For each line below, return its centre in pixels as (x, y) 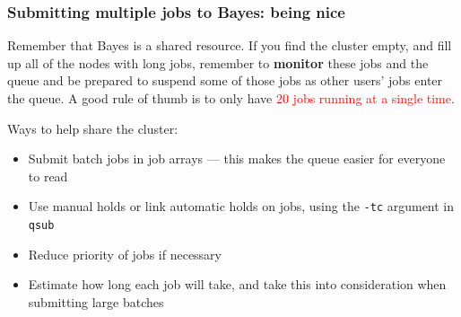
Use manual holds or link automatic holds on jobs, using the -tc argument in (241, 206)
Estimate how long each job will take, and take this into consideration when (237, 284)
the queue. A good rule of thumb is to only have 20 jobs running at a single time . (231, 98)
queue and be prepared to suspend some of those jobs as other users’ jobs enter (225, 80)
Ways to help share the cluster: (93, 128)
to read (48, 176)
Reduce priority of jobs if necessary (125, 254)
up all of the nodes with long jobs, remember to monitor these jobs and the (218, 62)
